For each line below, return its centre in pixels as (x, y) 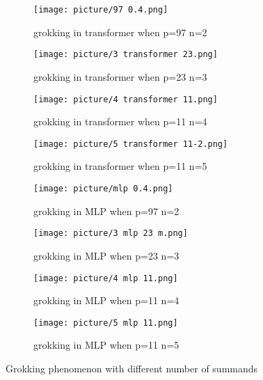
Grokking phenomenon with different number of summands (132, 368)
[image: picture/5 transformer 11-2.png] (131, 144)
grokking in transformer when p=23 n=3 (120, 76)
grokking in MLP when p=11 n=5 (106, 345)
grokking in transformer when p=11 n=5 (120, 166)
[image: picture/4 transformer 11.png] (126, 99)
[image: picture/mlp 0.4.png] (103, 189)
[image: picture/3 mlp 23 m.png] (111, 233)
